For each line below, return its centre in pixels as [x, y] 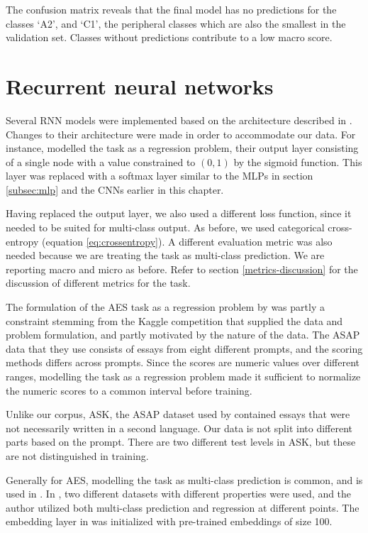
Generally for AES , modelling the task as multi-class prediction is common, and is [184, 479]
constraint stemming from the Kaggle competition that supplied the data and [174, 320]
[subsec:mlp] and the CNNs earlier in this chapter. [115, 189]
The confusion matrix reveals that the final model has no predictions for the [171, 9]
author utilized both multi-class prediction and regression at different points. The [183, 507]
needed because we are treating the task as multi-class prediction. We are [165, 255]
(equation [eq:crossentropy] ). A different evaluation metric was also [187, 241]
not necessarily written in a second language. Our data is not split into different [179, 428]
